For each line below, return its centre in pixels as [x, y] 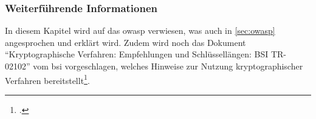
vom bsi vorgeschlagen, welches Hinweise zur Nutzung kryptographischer [168, 66]
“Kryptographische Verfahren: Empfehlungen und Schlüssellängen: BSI [137, 54]
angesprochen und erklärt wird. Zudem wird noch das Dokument [125, 42]
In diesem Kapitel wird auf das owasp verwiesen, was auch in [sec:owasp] [140, 31]
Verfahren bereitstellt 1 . [47, 79]
